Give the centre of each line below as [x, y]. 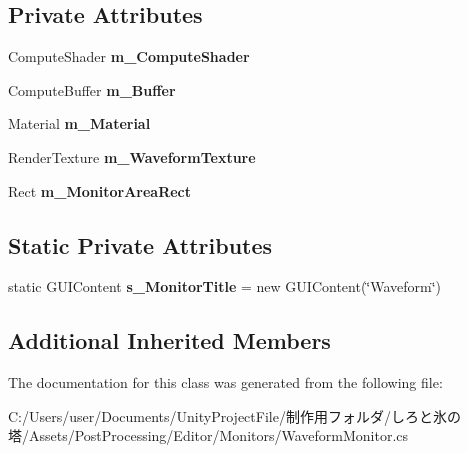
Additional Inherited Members [169, 340]
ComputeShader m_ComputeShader [129, 56]
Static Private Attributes [140, 244]
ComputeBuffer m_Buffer [92, 89]
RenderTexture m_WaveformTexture [132, 156]
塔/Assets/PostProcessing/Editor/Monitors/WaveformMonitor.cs [208, 435]
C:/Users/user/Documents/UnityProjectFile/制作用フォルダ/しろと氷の [234, 415]
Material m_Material [79, 123]
